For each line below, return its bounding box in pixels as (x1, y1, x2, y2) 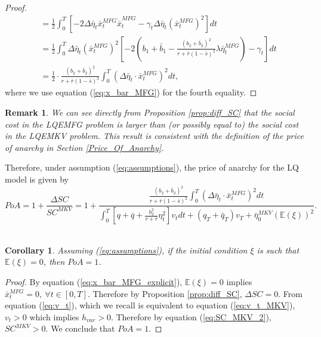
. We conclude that (45, 322, 115, 335)
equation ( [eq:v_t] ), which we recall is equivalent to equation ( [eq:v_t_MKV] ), (5, 299, 295, 311)
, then (43, 255, 65, 268)
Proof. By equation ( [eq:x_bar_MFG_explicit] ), (5, 276, 183, 287)
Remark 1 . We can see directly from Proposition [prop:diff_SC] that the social (5, 106, 295, 119)
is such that (257, 243, 300, 256)
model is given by (5, 173, 69, 185)
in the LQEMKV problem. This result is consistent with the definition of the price (5, 129, 304, 142)
